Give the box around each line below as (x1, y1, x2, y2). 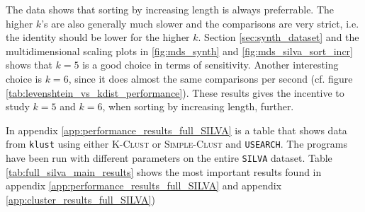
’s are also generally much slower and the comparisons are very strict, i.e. (41, 16, 359, 30)
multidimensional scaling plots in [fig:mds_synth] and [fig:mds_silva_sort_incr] (6, 43, 353, 58)
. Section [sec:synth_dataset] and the (198, 30, 359, 45)
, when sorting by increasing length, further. (102, 99, 294, 114)
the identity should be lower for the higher (6, 30, 190, 45)
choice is (6, 71, 43, 86)
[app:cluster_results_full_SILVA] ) (6, 192, 155, 206)
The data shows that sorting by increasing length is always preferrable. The (6, 2, 335, 16)
